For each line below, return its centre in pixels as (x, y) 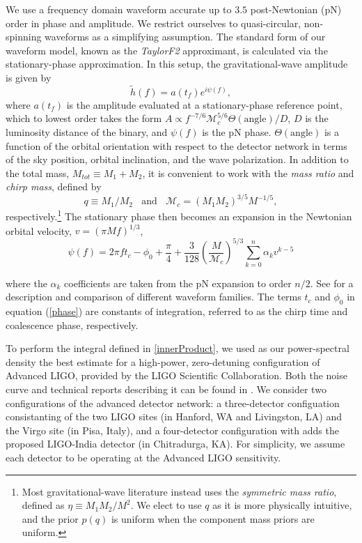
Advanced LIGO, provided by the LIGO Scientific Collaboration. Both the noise (176, 375)
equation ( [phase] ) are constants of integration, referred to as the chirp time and (177, 311)
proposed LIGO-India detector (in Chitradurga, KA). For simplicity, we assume (175, 444)
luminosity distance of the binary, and (87, 131)
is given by (29, 77)
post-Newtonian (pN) (296, 9)
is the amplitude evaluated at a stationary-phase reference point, (204, 104)
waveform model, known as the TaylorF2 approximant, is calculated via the (167, 50)
